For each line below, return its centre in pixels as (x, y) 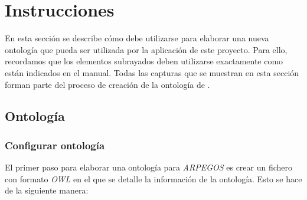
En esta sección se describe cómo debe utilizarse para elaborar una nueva (137, 38)
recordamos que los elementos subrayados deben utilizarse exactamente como (144, 61)
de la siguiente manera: (47, 190)
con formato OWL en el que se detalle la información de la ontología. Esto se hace (153, 178)
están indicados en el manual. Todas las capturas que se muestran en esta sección (152, 72)
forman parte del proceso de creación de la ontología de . (107, 84)
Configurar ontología (55, 145)
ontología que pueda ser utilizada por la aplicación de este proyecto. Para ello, (146, 49)
